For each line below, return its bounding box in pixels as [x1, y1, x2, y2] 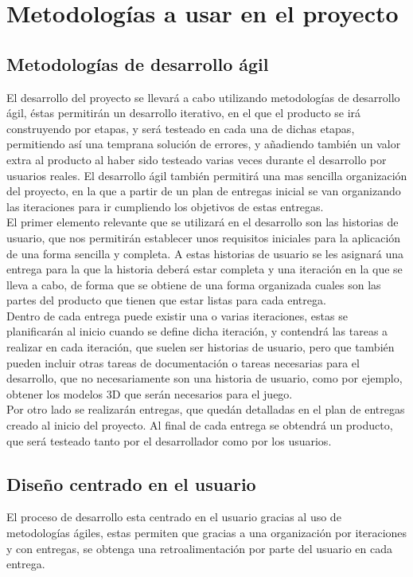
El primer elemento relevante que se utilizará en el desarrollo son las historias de [6, 214, 399, 230]
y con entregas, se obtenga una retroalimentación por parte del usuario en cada [6, 540, 393, 556]
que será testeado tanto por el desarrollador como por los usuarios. [6, 432, 332, 449]
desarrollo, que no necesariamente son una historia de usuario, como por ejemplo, [6, 370, 403, 387]
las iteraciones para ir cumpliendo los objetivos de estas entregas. [6, 198, 324, 214]
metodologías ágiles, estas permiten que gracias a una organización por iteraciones [6, 524, 407, 541]
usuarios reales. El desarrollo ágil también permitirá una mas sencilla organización [6, 167, 407, 183]
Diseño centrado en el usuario [6, 471, 256, 496]
